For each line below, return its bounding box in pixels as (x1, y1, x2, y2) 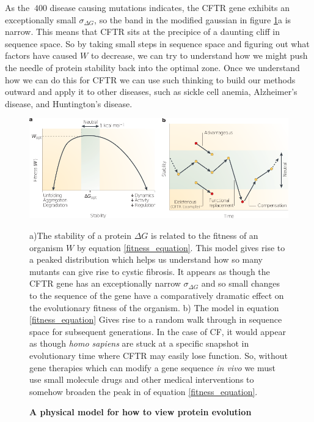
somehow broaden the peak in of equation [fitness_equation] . (29, 385, 258, 398)
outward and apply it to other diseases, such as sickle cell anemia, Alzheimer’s (5, 85, 298, 98)
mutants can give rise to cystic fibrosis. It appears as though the (29, 265, 270, 277)
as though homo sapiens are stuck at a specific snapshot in (29, 337, 249, 350)
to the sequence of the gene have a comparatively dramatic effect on (29, 289, 284, 302)
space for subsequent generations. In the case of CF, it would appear (29, 325, 286, 337)
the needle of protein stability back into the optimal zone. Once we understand (5, 61, 300, 73)
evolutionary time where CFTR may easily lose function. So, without (29, 349, 288, 361)
